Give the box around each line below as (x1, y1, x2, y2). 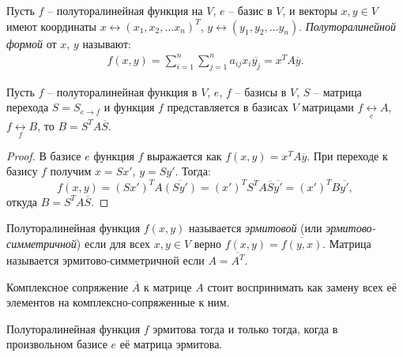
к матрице (144, 278, 192, 295)
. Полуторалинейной (299, 17, 396, 34)
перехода (6, 99, 49, 115)
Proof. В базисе (6, 147, 81, 163)
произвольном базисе (6, 336, 107, 352)
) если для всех (76, 235, 151, 251)
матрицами (302, 99, 354, 115)
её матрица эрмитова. (119, 336, 223, 352)
